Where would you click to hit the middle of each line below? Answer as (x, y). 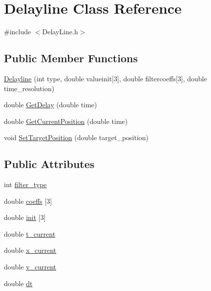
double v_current (30, 267)
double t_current (30, 233)
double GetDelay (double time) (51, 105)
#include (18, 32)
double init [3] (25, 217)
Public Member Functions (71, 58)
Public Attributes (49, 164)
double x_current (30, 250)
